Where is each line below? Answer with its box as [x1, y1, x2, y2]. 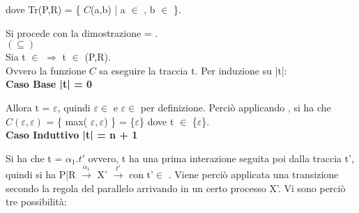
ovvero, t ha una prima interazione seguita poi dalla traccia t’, [88, 150, 354, 165]
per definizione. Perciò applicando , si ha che [140, 100, 331, 114]
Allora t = [6, 100, 50, 114]
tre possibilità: [6, 194, 67, 209]
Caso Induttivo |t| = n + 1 [6, 127, 138, 142]
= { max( [46, 113, 88, 128]
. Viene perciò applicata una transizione [168, 167, 339, 182]
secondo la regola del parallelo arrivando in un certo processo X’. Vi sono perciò [6, 180, 346, 195]
